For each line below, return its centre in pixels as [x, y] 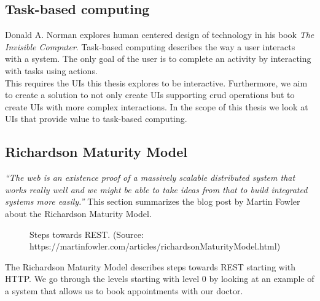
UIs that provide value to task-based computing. [96, 119]
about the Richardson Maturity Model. [78, 213]
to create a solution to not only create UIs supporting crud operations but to [150, 95]
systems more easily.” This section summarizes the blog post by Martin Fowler [153, 201]
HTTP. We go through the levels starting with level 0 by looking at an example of [160, 279]
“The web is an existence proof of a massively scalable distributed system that [150, 177]
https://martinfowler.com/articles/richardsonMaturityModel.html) [155, 246]
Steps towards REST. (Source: [87, 234]
